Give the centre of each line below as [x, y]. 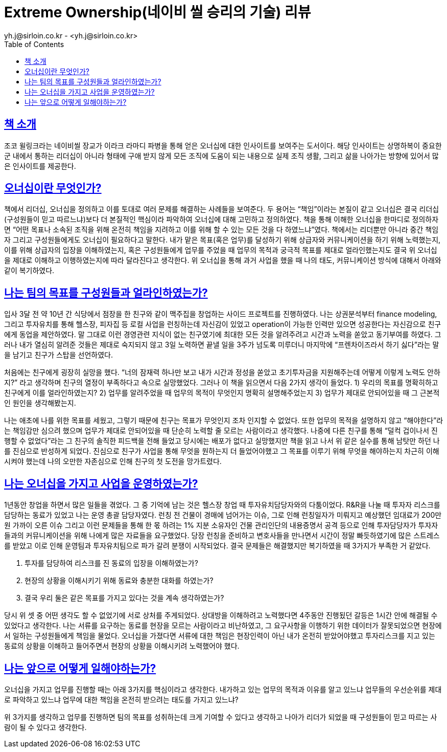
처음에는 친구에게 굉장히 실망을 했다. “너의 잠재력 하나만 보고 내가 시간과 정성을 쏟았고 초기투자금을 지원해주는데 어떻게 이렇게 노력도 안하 [222, 372]
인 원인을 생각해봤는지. [40, 403]
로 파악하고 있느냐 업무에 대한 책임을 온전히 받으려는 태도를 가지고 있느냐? [121, 699]
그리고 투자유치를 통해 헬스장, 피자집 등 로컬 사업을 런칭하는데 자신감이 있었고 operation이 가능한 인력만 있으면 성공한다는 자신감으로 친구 [223, 324]
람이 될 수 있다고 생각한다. [45, 727]
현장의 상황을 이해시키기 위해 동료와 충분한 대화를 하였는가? [119, 581]
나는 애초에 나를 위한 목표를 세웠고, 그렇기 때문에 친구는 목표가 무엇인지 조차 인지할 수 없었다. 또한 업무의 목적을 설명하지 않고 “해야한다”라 [224, 421]
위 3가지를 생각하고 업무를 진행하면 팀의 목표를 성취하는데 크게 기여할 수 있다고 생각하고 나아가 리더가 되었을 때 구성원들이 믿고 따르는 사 [221, 717]
